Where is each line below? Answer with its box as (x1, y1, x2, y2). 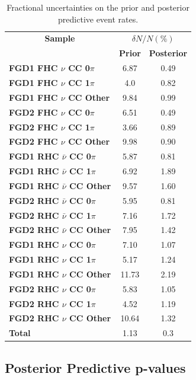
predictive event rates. (58, 12, 139, 25)
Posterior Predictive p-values (5, 358, 186, 376)
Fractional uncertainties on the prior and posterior (7, 1, 189, 13)
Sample (44, 32, 75, 44)
